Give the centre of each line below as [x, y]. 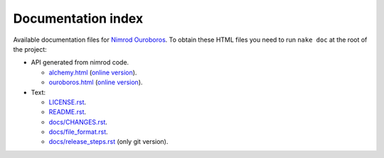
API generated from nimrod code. [80, 62]
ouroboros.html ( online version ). [96, 82]
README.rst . [68, 112]
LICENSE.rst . [68, 102]
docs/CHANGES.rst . [78, 122]
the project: [30, 49]
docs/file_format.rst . [78, 132]
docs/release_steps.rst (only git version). [108, 142]
